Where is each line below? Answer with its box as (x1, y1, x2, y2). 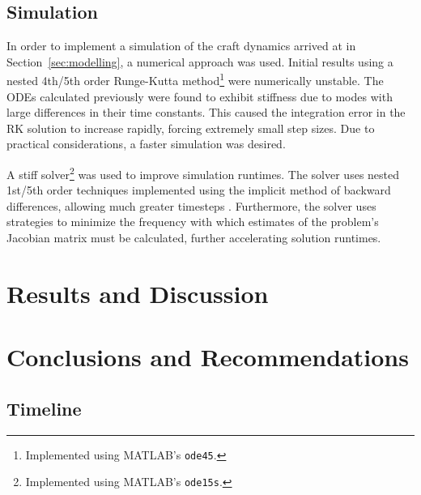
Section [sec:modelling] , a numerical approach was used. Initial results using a (6, 53, 393, 70)
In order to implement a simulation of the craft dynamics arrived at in (6, 37, 356, 54)
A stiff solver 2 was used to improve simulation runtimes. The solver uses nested (6, 164, 400, 182)
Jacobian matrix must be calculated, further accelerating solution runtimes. (6, 229, 381, 246)
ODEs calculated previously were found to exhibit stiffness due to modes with (6, 87, 393, 105)
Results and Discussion (6, 276, 269, 309)
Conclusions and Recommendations (6, 340, 409, 373)
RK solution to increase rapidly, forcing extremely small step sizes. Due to (6, 119, 375, 136)
